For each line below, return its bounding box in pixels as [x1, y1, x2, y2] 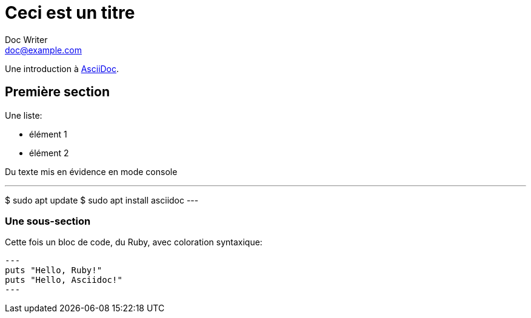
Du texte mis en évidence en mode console [5, 166, 178, 177]
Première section [5, 84, 110, 100]
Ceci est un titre [5, 2, 135, 23]
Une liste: [5, 110, 42, 121]
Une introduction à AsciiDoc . [5, 63, 119, 74]
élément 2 [29, 147, 69, 158]
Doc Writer [5, 34, 48, 45]
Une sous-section [5, 214, 91, 227]
